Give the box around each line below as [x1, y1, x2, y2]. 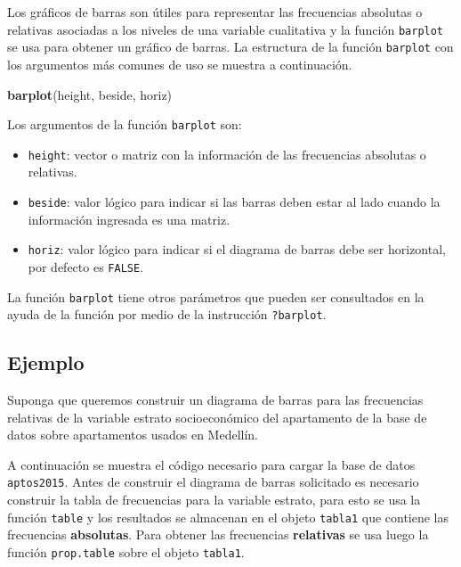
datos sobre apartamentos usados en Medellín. [7, 425, 259, 444]
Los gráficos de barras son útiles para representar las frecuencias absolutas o [7, 3, 423, 21]
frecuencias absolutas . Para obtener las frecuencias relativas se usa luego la [7, 525, 429, 544]
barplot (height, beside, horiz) [7, 85, 173, 103]
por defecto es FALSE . [28, 257, 144, 275]
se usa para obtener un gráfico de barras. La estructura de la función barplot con [7, 37, 454, 56]
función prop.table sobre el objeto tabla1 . [7, 542, 245, 561]
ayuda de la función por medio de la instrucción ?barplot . [7, 305, 327, 324]
